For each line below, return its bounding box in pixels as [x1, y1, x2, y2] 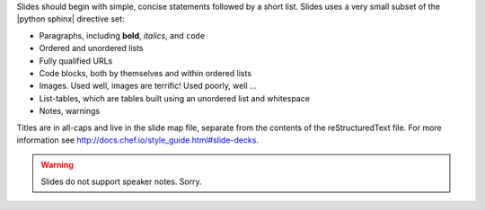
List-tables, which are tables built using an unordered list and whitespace [39, 92, 310, 103]
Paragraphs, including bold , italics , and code [39, 30, 206, 40]
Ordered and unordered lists [39, 43, 144, 54]
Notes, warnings [39, 106, 101, 117]
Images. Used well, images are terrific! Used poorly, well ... [39, 81, 257, 92]
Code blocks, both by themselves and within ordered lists [39, 67, 251, 78]
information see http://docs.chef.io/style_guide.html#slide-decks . [16, 135, 260, 145]
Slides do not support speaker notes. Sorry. [40, 176, 202, 187]
